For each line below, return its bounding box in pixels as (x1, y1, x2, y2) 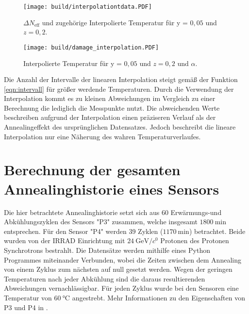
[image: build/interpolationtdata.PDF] (23, 3, 152, 10)
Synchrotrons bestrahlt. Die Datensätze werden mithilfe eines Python (4, 245, 210, 255)
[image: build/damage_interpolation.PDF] (23, 44, 159, 51)
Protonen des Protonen (160, 235, 229, 246)
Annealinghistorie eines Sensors (4, 179, 219, 198)
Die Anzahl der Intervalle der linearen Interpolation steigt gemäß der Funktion (4, 74, 238, 84)
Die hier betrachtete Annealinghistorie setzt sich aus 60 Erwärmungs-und (4, 207, 222, 217)
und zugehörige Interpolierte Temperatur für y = (42, 17, 188, 27)
